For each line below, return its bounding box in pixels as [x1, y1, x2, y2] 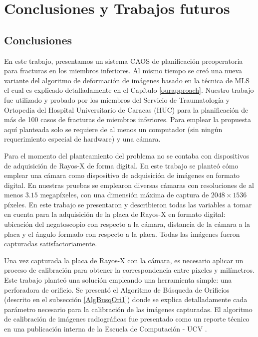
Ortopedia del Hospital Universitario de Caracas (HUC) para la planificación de [4, 104, 249, 115]
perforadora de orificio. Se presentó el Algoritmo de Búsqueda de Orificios [4, 284, 230, 295]
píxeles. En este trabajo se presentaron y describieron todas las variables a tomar [4, 199, 252, 209]
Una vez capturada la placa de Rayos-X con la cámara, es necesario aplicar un [4, 255, 244, 265]
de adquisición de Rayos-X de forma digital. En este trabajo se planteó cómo [4, 160, 239, 170]
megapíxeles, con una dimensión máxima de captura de [40, 189, 209, 200]
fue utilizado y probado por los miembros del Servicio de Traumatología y [4, 94, 230, 105]
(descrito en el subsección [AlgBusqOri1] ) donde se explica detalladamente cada [4, 294, 248, 305]
